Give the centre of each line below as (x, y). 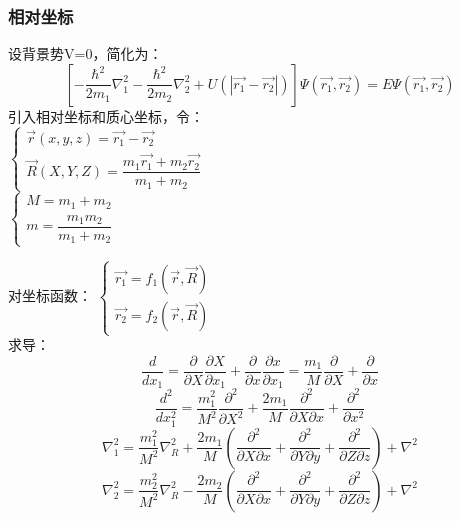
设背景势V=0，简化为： (85, 53)
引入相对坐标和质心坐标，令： (106, 115)
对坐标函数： (50, 295)
